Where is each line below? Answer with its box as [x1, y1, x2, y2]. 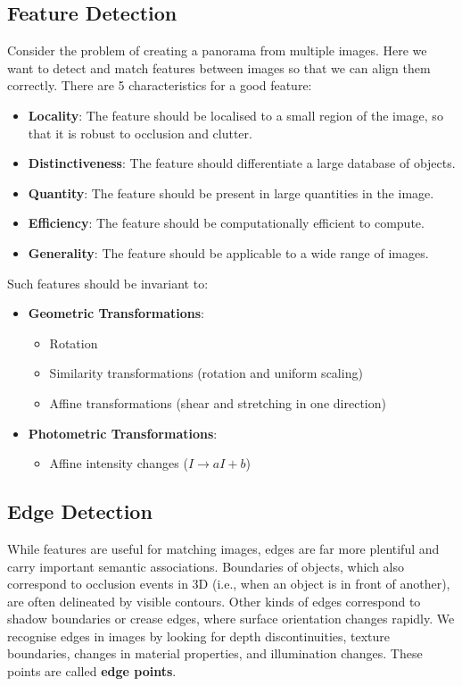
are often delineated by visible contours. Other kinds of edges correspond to [7, 591, 421, 610]
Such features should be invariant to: [7, 273, 209, 292]
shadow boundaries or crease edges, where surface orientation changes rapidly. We [7, 609, 455, 628]
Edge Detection [7, 498, 153, 525]
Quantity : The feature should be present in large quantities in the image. [28, 183, 434, 202]
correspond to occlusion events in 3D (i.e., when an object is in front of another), [7, 574, 450, 593]
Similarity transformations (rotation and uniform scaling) [49, 364, 363, 382]
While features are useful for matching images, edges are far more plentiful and [7, 539, 440, 557]
